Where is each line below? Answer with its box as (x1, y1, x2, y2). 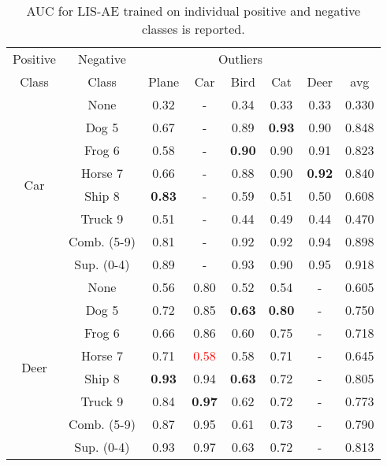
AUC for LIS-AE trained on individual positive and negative (26, 2, 361, 20)
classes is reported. (141, 20, 245, 38)
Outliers (218, 50, 263, 68)
